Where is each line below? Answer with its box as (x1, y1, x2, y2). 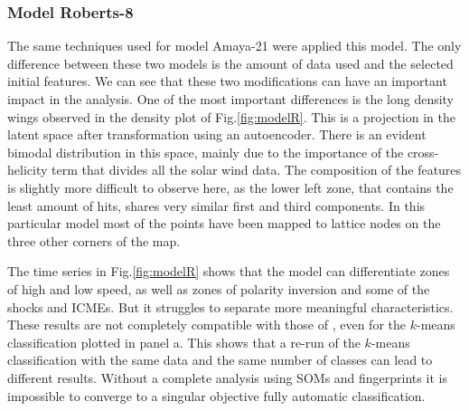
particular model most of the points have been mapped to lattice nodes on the (7, 214, 441, 233)
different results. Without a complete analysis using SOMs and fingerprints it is (7, 368, 447, 387)
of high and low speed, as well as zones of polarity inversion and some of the (7, 279, 430, 298)
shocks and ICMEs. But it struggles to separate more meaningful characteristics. (7, 297, 454, 316)
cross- (407, 142, 439, 161)
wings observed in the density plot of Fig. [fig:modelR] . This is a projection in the (7, 107, 455, 126)
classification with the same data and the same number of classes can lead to (7, 350, 433, 369)
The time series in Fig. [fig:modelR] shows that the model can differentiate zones (7, 262, 450, 281)
